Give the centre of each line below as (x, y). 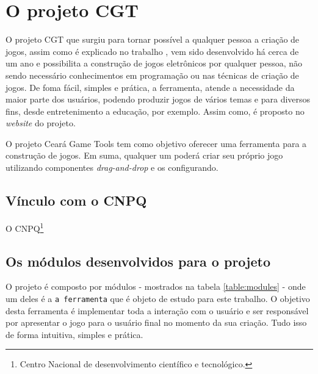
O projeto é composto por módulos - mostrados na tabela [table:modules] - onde (156, 286)
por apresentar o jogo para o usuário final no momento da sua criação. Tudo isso (156, 322)
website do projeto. (41, 123)
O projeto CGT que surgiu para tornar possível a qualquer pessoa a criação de (153, 39)
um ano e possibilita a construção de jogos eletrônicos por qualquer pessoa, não (154, 63)
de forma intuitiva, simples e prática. (74, 334)
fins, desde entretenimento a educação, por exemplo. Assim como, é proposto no (155, 111)
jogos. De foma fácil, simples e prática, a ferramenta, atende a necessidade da (150, 87)
